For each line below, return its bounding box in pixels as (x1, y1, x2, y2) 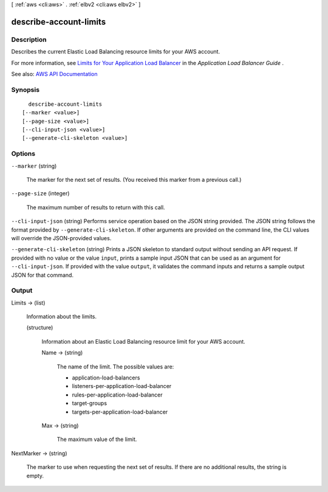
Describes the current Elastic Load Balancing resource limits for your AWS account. (11, 48, 220, 55)
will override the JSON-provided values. (11, 234, 112, 241)
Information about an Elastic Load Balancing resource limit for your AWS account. (41, 338, 245, 345)
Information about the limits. (26, 313, 97, 320)
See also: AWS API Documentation (11, 70, 98, 77)
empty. (26, 472, 44, 479)
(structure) (26, 324, 53, 331)
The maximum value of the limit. (56, 435, 137, 443)
